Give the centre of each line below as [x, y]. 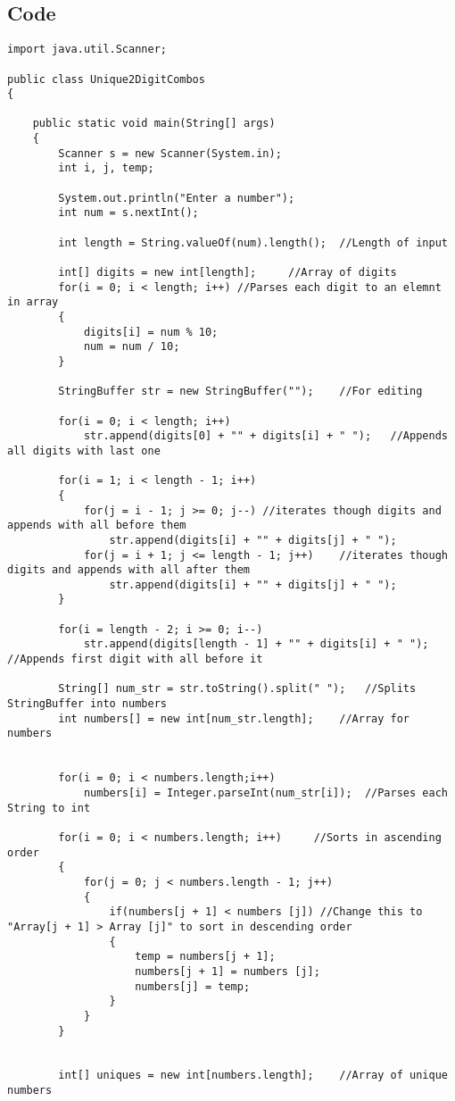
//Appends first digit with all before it [135, 659]
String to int [49, 808]
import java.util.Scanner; [87, 50]
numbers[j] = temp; [193, 986]
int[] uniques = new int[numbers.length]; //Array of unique [253, 1076]
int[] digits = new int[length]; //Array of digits [227, 273]
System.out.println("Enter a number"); [177, 198]
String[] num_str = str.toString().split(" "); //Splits [237, 689]
